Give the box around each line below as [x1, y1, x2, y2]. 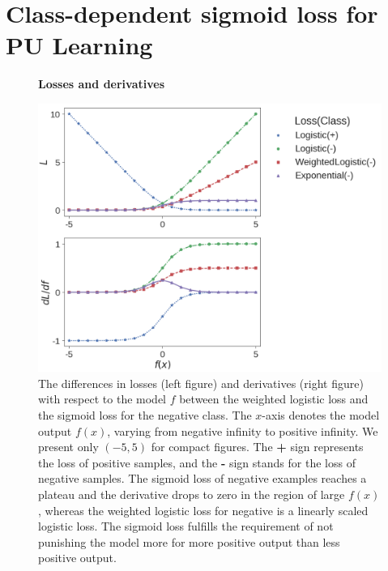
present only [38, 438, 99, 455]
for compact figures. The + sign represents [151, 438, 364, 455]
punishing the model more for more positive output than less [38, 533, 340, 550]
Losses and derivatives [38, 75, 164, 92]
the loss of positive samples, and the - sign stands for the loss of [38, 454, 356, 471]
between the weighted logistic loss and [179, 390, 369, 407]
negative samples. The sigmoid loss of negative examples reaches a [38, 470, 367, 487]
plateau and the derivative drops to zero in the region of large [38, 485, 345, 502]
